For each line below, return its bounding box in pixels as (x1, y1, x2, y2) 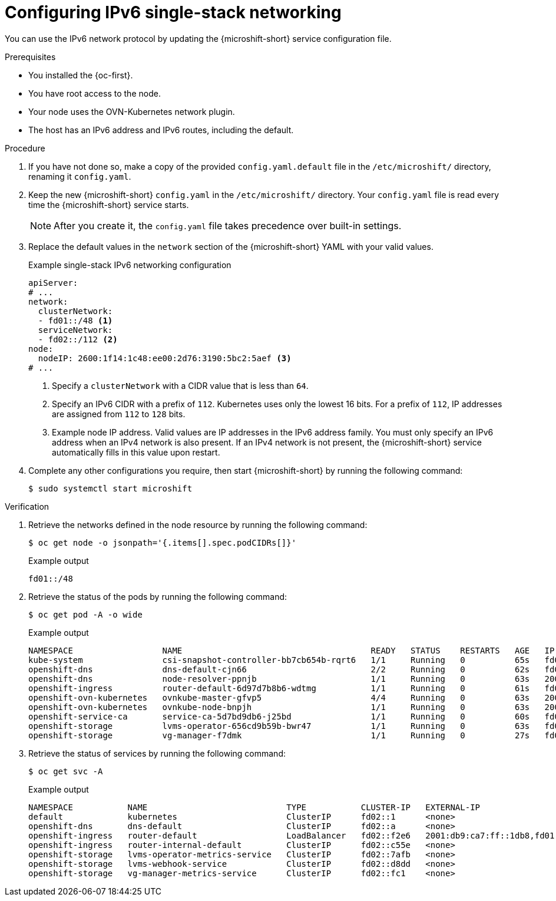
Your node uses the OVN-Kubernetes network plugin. (28, 106, 235, 117)
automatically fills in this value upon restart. (52, 447, 220, 457)
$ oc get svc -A (28, 766, 103, 776)
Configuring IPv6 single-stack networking (5, 2, 342, 22)
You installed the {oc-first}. (28, 70, 133, 80)
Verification (5, 501, 49, 511)
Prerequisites (5, 51, 56, 62)
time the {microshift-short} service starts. (28, 199, 189, 210)
